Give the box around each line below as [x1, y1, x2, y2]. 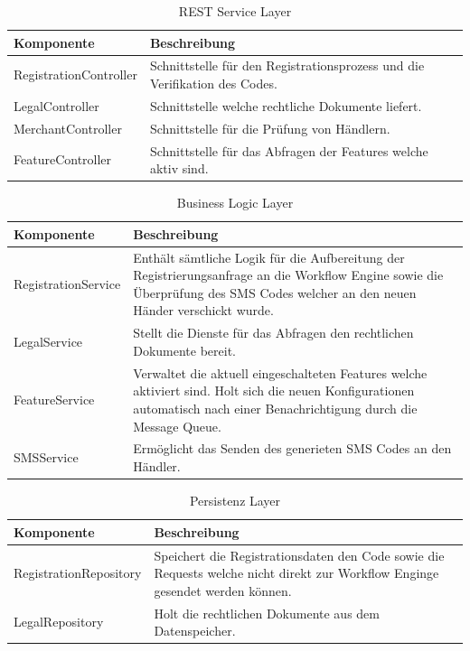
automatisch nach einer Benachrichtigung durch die [133, 398, 418, 417]
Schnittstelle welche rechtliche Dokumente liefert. [149, 96, 422, 115]
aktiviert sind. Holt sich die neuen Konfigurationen [133, 381, 415, 400]
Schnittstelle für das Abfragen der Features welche [149, 141, 428, 160]
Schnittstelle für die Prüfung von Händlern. [149, 118, 390, 137]
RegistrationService [14, 274, 121, 293]
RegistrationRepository [14, 563, 142, 582]
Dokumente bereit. [133, 340, 236, 359]
